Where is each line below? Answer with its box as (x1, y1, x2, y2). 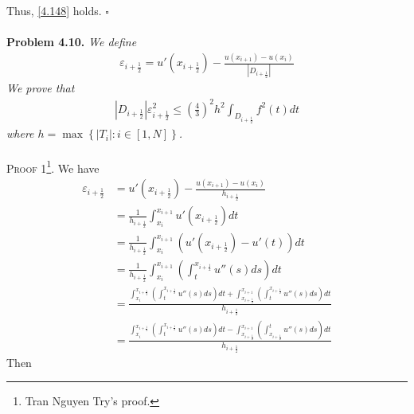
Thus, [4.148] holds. (6, 2, 102, 18)
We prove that (6, 80, 75, 96)
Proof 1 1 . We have (6, 157, 100, 176)
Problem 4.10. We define (6, 33, 137, 50)
